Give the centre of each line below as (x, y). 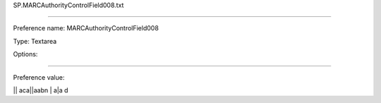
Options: (25, 54)
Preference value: (39, 77)
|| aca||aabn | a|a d (41, 90)
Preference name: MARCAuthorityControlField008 (86, 28)
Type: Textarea (35, 41)
